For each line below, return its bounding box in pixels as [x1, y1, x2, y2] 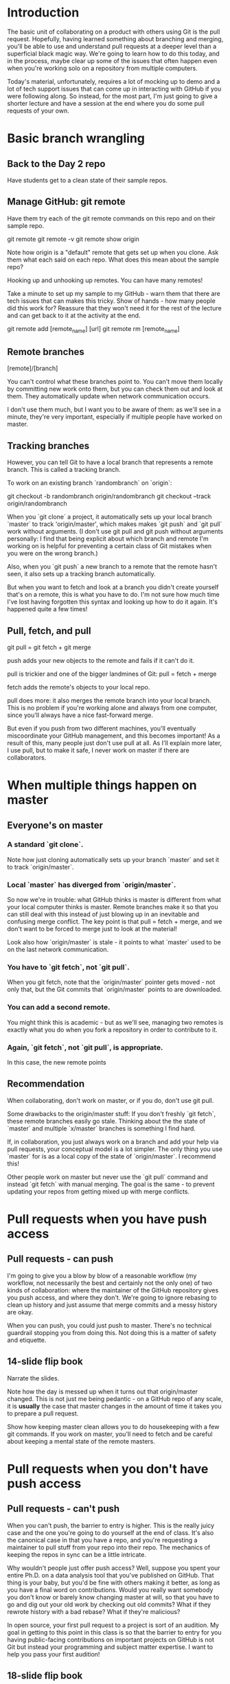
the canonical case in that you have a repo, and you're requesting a [7, 1536, 198, 1544]
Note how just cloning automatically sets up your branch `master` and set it [7, 855, 220, 863]
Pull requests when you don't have [7, 1461, 209, 1477]
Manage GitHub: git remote [7, 196, 126, 207]
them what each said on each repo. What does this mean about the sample [7, 255, 220, 264]
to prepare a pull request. [7, 1409, 79, 1418]
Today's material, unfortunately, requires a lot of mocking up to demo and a [7, 77, 220, 85]
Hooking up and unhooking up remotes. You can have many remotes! [7, 276, 203, 284]
